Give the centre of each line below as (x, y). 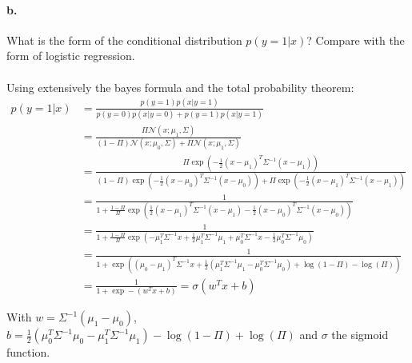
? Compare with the (356, 40)
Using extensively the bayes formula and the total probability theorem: (180, 87)
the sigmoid (360, 335)
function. (28, 352)
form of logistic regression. (71, 56)
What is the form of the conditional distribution (124, 40)
